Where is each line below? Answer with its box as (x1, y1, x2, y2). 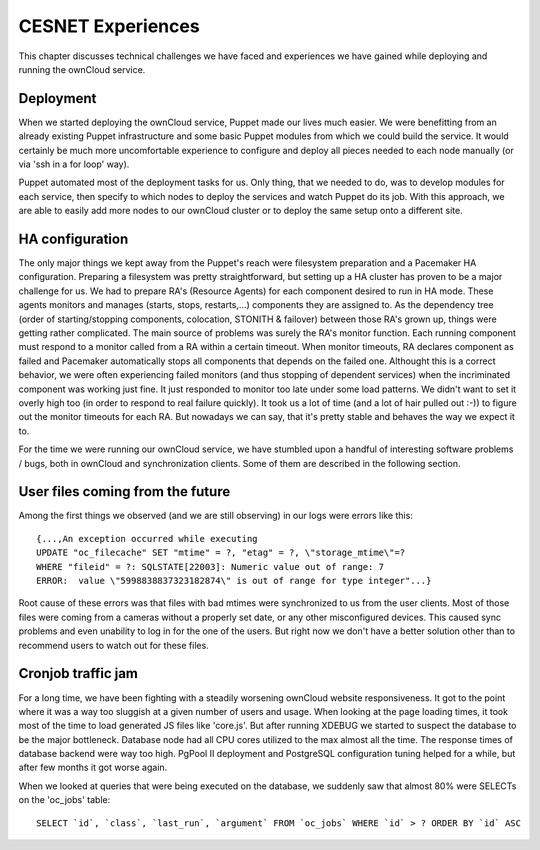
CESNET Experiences (18, 15, 200, 37)
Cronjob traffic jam (18, 665, 139, 682)
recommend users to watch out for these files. (18, 639, 209, 651)
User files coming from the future (18, 483, 231, 500)
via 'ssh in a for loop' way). (18, 158, 130, 170)
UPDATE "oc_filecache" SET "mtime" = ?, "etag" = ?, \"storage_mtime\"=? (36, 547, 406, 559)
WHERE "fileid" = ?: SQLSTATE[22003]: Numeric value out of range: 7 (36, 561, 385, 572)
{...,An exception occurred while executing (36, 533, 259, 544)
